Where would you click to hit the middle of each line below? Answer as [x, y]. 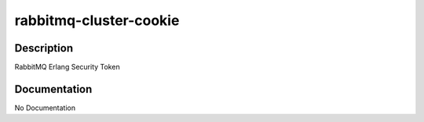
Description [44, 48]
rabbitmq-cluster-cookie [97, 20]
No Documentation [45, 108]
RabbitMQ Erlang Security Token [68, 67]
